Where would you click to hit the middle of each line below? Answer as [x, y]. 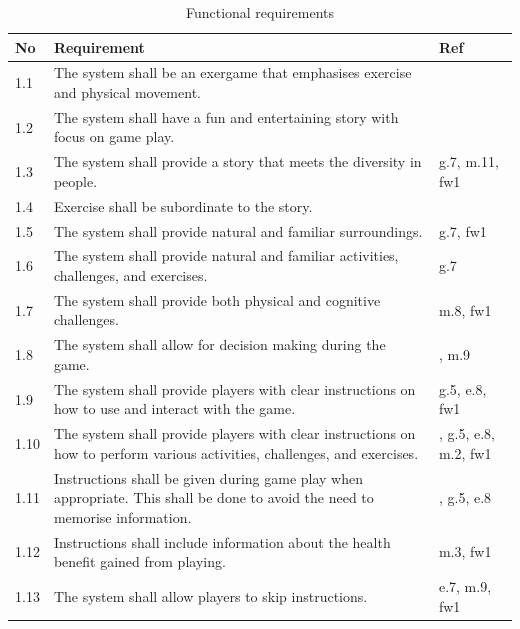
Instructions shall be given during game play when [208, 477]
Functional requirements [260, 12]
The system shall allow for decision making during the [219, 344]
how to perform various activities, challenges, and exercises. [236, 452]
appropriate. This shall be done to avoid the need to [213, 497]
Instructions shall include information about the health [222, 541]
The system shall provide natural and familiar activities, [226, 255]
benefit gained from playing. [139, 561]
